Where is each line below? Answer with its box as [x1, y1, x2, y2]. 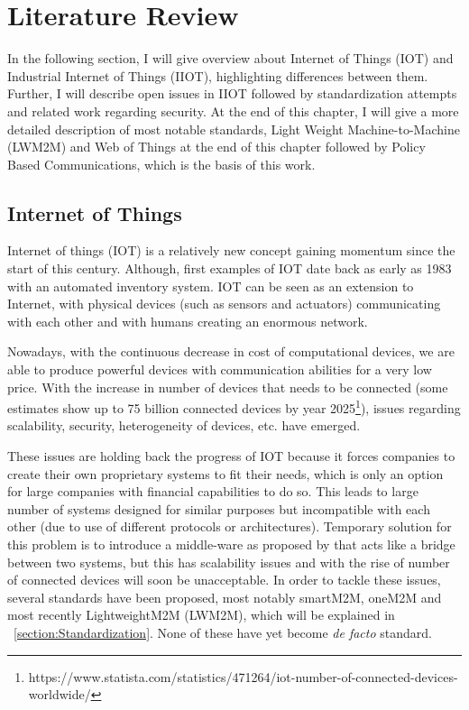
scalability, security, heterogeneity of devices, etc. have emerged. [7, 416, 361, 435]
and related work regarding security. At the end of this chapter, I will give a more [7, 101, 459, 120]
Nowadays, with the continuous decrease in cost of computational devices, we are [7, 342, 455, 361]
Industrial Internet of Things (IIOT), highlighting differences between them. [7, 66, 428, 85]
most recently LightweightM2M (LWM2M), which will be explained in [7, 605, 395, 624]
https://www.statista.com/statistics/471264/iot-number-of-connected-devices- [28, 667, 458, 686]
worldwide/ [28, 685, 91, 704]
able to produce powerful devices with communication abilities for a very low [7, 360, 432, 379]
